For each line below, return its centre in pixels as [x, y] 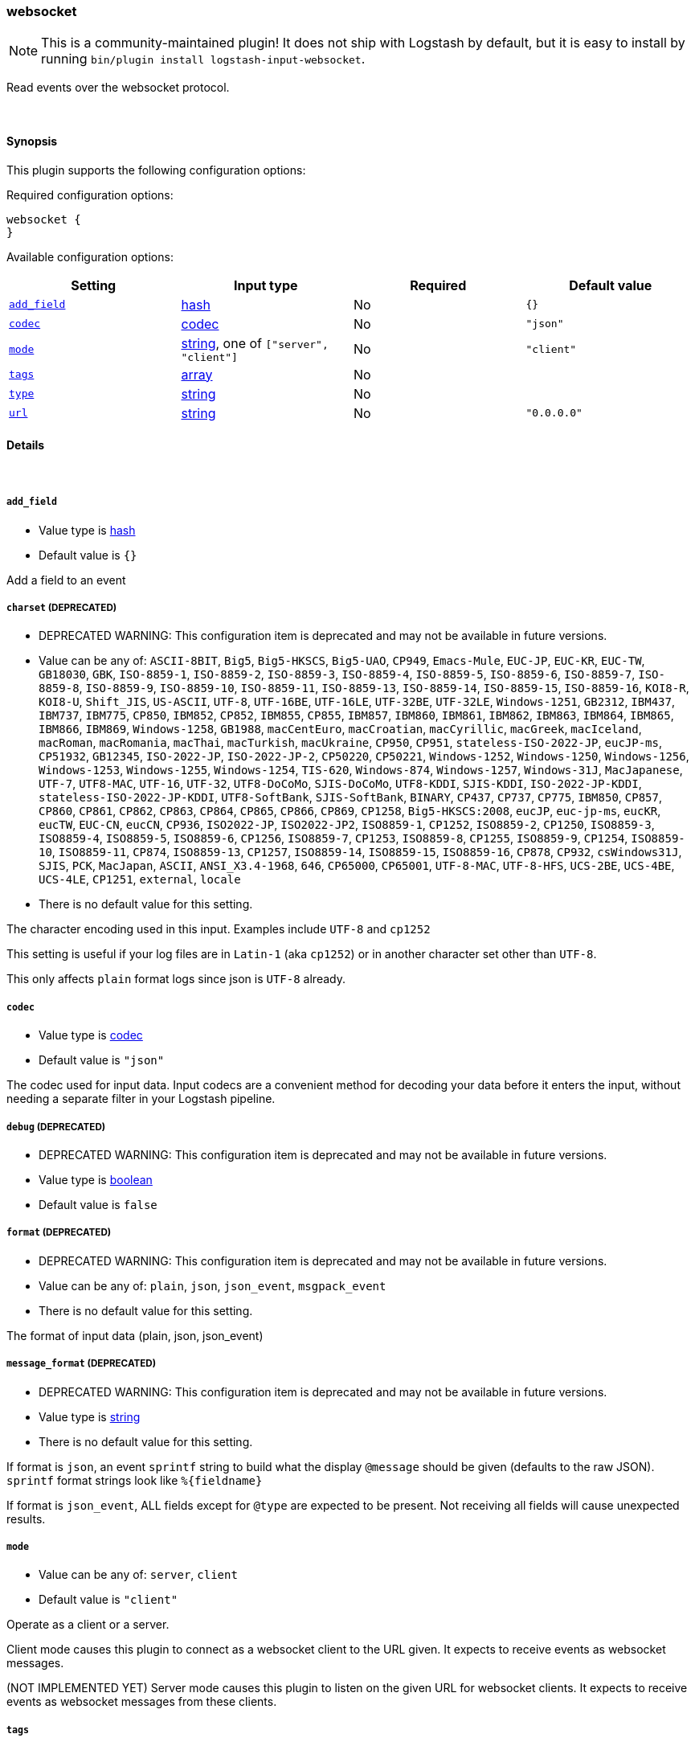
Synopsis [32, 141]
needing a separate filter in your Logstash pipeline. [141, 1099]
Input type [266, 285]
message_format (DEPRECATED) [82, 1364]
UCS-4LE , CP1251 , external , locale [140, 879]
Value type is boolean [96, 1179]
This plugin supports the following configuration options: [156, 170]
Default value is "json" [102, 1060]
